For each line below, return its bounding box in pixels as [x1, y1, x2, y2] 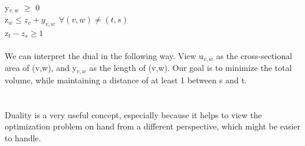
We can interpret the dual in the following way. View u [5, 50, 204, 62]
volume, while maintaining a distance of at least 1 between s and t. [5, 73, 247, 86]
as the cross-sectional [216, 50, 293, 62]
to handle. [5, 131, 41, 144]
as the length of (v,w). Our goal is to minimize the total [89, 61, 292, 74]
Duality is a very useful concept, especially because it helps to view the [5, 108, 262, 121]
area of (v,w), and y [5, 61, 77, 74]
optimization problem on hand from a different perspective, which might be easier [5, 120, 301, 132]
